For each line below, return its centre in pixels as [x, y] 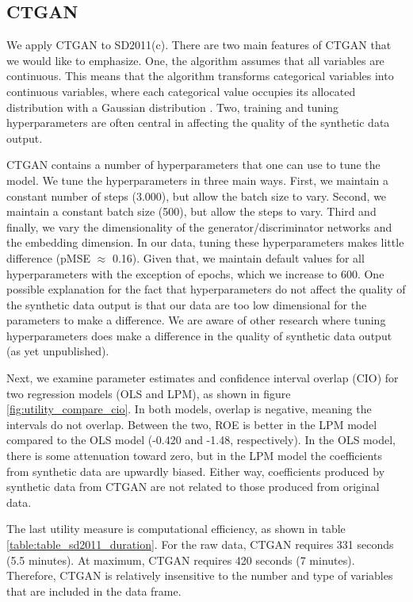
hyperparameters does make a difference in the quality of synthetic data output [199, 335]
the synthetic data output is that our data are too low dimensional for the [187, 304]
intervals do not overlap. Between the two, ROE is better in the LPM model [192, 424]
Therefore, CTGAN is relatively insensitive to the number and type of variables [200, 575]
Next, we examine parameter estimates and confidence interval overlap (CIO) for [203, 378]
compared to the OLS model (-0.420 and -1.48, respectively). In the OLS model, [201, 440]
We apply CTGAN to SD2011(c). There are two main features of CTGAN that [199, 45]
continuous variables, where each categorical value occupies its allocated [181, 91]
